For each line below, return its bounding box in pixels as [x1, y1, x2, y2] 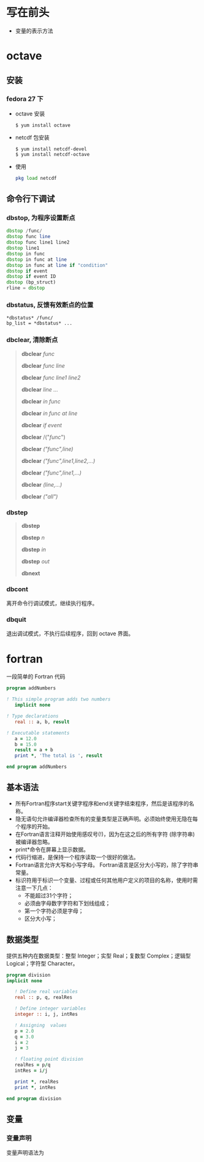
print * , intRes [14, 1084, 56, 1090]
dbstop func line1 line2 [6, 239, 70, 246]
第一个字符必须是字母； [24, 907, 84, 915]
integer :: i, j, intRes [14, 1011, 78, 1018]
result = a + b [14, 747, 53, 753]
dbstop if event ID [6, 274, 56, 280]
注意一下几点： [15, 884, 53, 891]
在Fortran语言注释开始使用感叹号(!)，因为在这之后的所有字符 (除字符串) [15, 830, 195, 838]
